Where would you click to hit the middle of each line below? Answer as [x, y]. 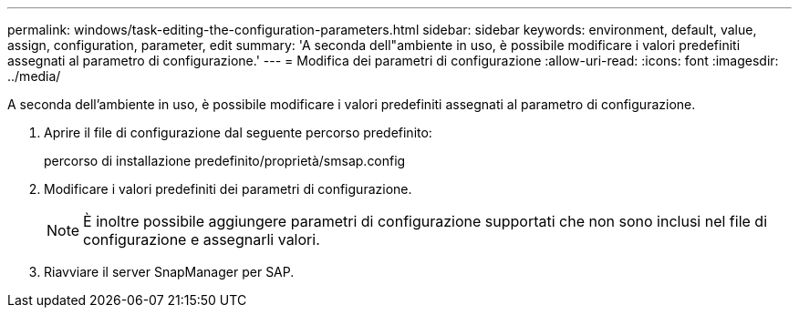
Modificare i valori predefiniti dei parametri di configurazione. [228, 189]
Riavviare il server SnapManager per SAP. [169, 272]
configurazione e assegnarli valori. [202, 239]
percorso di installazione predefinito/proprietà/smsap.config [225, 161]
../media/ [34, 76]
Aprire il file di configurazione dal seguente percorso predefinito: [238, 132]
